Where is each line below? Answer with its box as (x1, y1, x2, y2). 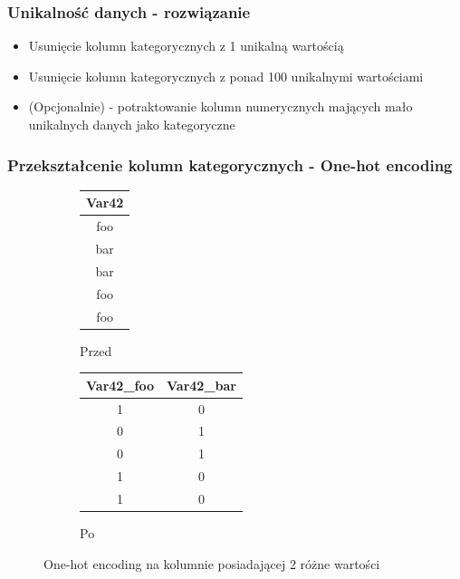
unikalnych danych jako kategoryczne (28, 115, 235, 133)
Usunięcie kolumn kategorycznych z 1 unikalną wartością (28, 36, 344, 55)
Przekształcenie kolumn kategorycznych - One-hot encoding (7, 153, 453, 176)
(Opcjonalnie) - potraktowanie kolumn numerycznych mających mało (28, 97, 413, 116)
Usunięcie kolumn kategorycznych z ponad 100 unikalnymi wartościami (28, 66, 424, 85)
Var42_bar (167, 375, 236, 394)
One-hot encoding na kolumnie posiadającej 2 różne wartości (43, 554, 380, 573)
